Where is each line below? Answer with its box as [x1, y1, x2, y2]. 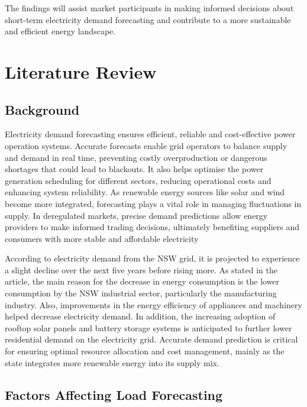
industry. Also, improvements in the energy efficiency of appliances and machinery [5, 298, 302, 311]
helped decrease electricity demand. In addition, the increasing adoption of [5, 310, 276, 322]
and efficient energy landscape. [5, 25, 116, 37]
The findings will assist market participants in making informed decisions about [5, 2, 294, 14]
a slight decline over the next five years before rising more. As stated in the [5, 263, 277, 276]
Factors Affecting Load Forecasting [5, 385, 223, 403]
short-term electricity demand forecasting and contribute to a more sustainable [5, 13, 291, 25]
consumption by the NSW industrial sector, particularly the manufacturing [5, 287, 277, 299]
